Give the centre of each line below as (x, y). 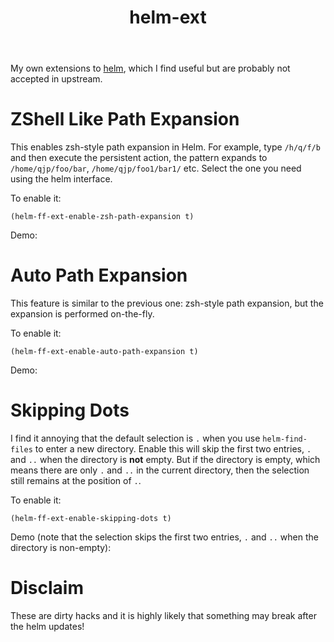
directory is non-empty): (61, 547)
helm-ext (168, 17)
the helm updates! (47, 626)
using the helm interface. (61, 179)
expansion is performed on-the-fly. (82, 314)
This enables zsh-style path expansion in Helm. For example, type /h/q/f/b (165, 147)
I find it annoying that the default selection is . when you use (135, 438)
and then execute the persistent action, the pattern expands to (139, 158)
